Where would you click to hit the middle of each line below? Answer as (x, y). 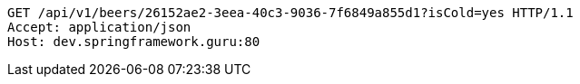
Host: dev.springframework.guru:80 (134, 42)
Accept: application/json (99, 27)
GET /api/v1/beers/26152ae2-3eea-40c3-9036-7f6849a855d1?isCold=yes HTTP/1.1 (290, 13)
